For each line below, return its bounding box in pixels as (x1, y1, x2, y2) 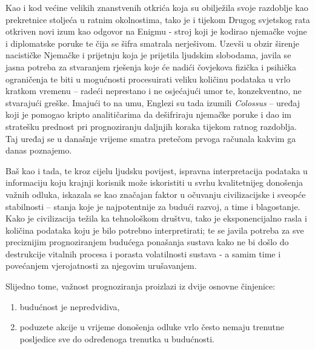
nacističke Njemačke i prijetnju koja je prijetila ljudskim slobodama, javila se (5, 49, 291, 61)
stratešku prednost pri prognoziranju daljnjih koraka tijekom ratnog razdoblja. (5, 120, 297, 132)
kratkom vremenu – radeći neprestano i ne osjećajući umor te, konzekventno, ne (5, 84, 302, 97)
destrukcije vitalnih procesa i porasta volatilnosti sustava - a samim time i (5, 247, 281, 260)
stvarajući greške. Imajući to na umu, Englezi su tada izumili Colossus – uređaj (5, 96, 300, 109)
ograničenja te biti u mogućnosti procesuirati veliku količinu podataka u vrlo (5, 72, 291, 85)
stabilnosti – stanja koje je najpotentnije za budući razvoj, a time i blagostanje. (5, 200, 300, 212)
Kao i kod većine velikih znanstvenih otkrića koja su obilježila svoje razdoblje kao (5, 1, 308, 13)
